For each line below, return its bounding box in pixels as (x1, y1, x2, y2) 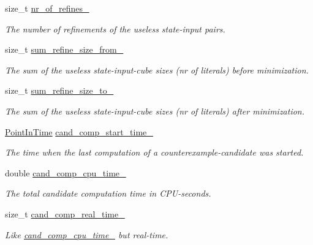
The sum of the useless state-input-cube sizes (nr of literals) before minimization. (5, 63, 309, 76)
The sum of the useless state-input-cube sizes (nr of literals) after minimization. (5, 104, 305, 117)
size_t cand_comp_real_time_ (5, 207, 125, 220)
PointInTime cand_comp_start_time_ (5, 125, 153, 138)
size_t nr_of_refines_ (5, 2, 89, 14)
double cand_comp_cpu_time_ (5, 166, 126, 179)
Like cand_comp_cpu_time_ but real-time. (5, 228, 168, 241)
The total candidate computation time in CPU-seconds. (5, 187, 211, 200)
